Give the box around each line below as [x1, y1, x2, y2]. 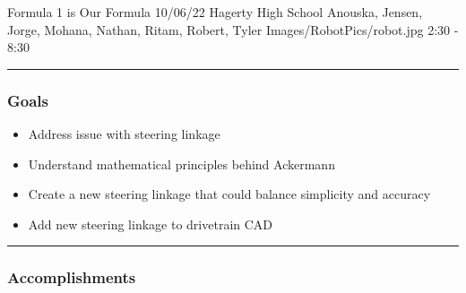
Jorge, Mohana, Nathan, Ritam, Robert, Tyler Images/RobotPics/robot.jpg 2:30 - [7, 20, 459, 39]
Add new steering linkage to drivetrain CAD [28, 214, 273, 233]
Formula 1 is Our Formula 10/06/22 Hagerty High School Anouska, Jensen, [7, 3, 423, 21]
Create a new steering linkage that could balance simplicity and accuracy [28, 185, 431, 203]
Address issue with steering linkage [28, 125, 220, 142]
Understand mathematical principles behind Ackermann [28, 154, 335, 173]
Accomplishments [7, 266, 136, 289]
